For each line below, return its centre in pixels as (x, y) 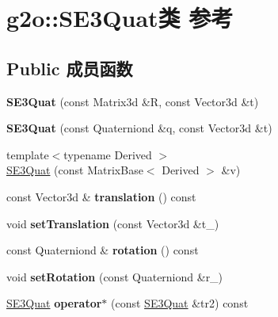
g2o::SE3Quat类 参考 (120, 18)
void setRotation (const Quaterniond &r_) (115, 276)
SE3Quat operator (54, 303)
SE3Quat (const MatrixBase (75, 170)
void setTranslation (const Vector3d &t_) (113, 223)
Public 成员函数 (70, 68)
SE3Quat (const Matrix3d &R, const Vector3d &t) (133, 101)
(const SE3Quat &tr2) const (180, 303)
